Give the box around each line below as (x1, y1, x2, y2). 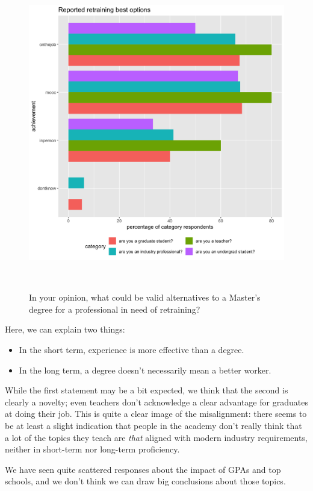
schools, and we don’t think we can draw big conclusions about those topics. (5, 475, 286, 487)
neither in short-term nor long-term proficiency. (5, 443, 180, 455)
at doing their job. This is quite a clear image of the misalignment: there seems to (5, 407, 307, 420)
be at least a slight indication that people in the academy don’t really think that (5, 419, 302, 431)
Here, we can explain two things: (5, 323, 125, 336)
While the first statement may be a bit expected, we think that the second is (5, 384, 288, 396)
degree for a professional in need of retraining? (29, 302, 200, 315)
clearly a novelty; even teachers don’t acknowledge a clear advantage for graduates (5, 395, 308, 408)
